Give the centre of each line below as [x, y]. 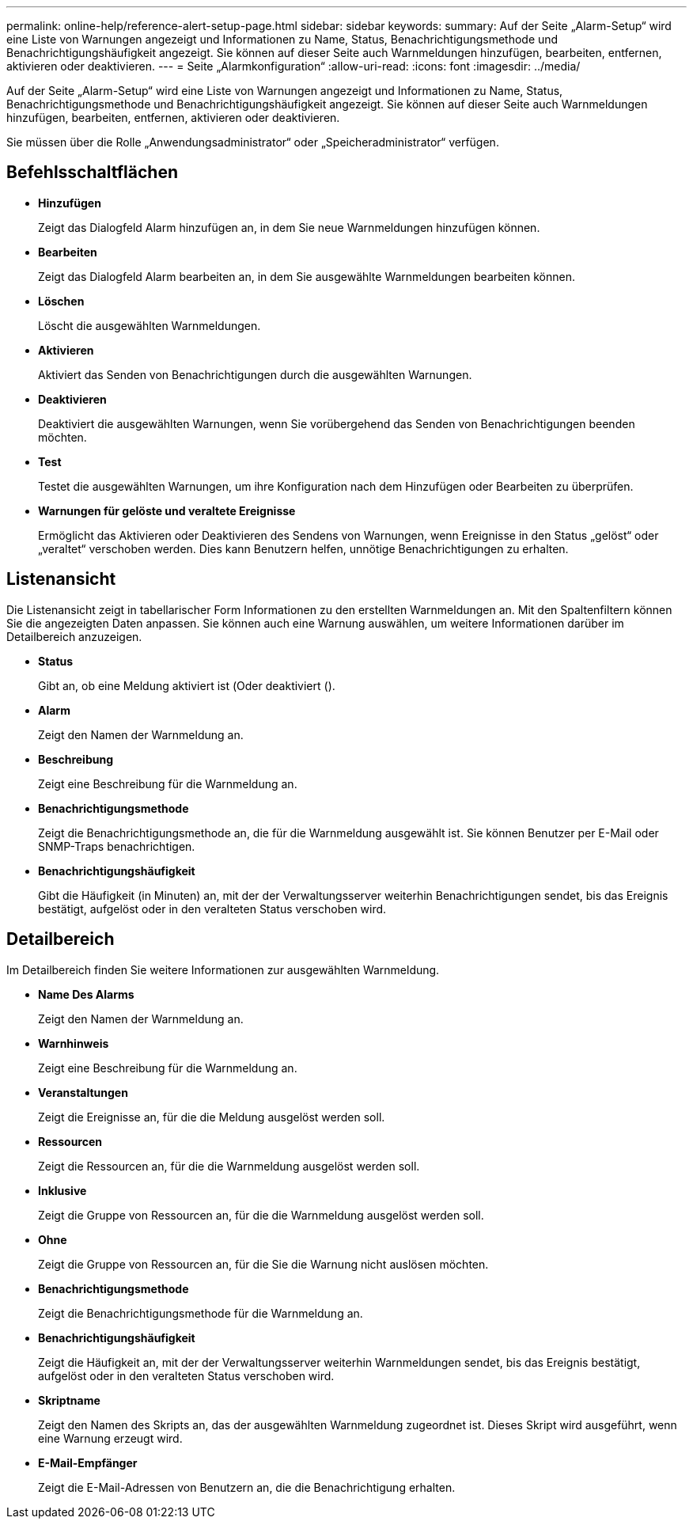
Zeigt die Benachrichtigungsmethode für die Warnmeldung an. [201, 1313]
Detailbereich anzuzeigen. [74, 636]
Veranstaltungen [83, 1092]
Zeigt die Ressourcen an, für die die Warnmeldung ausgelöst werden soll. [229, 1166]
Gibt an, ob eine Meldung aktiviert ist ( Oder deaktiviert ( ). [187, 685]
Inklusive [62, 1190]
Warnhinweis [74, 1043]
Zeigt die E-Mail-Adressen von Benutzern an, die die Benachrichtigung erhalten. [247, 1487]
